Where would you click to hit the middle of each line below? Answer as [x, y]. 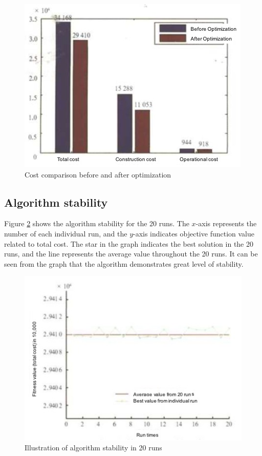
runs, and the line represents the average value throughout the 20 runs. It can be [131, 254]
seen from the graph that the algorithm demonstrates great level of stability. [124, 263]
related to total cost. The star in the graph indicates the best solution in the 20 [129, 243]
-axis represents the [226, 223]
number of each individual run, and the [66, 233]
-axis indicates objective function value [194, 233]
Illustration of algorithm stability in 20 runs [93, 448]
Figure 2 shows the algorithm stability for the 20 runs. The [97, 223]
